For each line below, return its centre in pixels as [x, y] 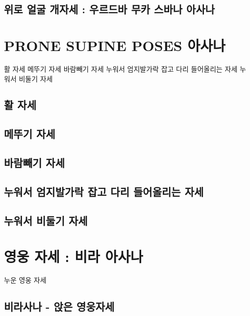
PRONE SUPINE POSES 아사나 [115, 45]
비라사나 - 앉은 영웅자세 [59, 306]
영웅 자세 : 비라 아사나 [74, 256]
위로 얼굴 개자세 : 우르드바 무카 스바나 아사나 [110, 9]
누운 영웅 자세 [25, 280]
